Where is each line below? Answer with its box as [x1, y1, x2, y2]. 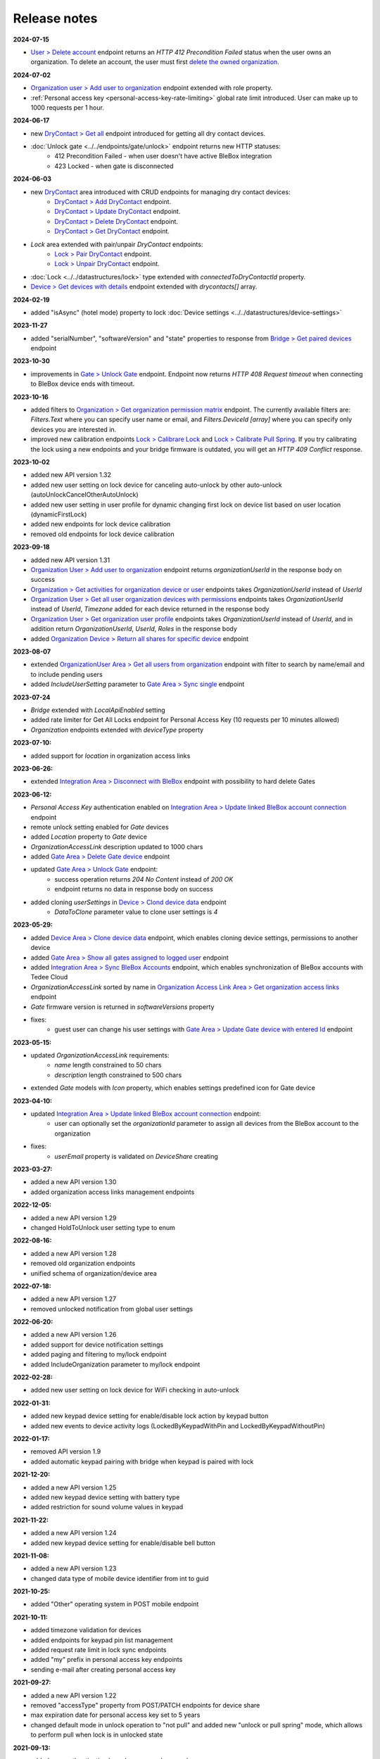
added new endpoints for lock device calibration [30, 520, 171, 528]
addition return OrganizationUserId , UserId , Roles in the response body [30, 625, 237, 633]
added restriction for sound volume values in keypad [30, 1503, 184, 1511]
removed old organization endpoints [30, 1259, 136, 1268]
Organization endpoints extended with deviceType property [30, 725, 204, 734]
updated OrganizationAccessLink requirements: [30, 1051, 170, 1060]
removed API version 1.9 [30, 1447, 101, 1456]
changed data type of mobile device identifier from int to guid [30, 1574, 209, 1582]
